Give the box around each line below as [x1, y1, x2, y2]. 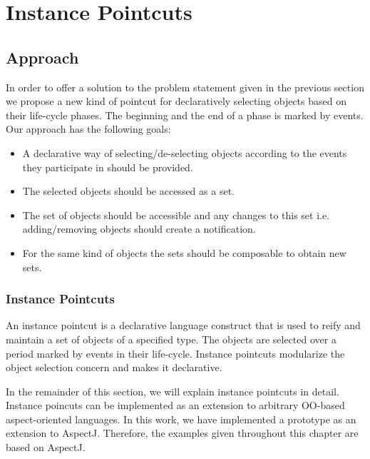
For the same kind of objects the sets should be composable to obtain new [22, 245, 346, 260]
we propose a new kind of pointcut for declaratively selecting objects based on [6, 94, 346, 109]
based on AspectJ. [6, 440, 86, 455]
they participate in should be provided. [22, 159, 193, 174]
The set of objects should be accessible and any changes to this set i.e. [22, 207, 330, 222]
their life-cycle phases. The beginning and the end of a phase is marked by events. [6, 107, 364, 122]
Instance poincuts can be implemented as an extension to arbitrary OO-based [6, 398, 345, 413]
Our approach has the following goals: [6, 121, 171, 136]
